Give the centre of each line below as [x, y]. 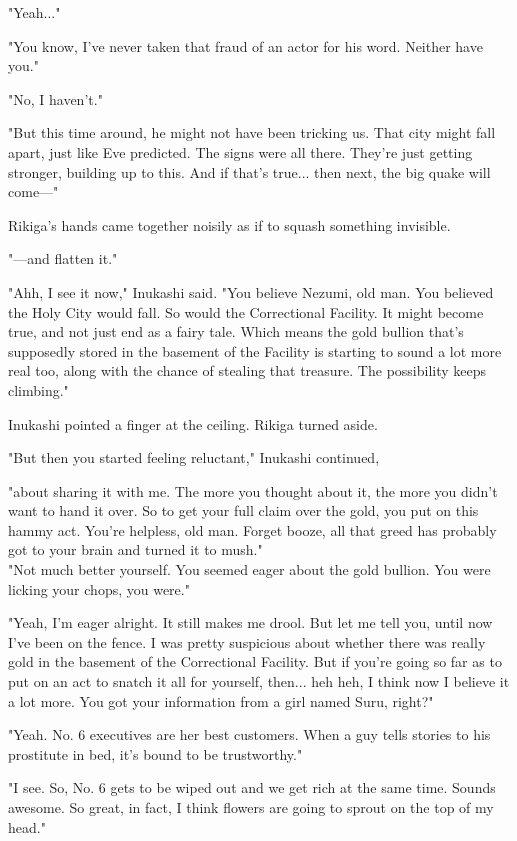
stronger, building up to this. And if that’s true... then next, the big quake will [249, 171]
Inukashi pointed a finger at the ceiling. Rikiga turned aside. [193, 423]
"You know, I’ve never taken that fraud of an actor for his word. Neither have [245, 45]
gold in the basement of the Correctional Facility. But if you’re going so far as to [255, 661]
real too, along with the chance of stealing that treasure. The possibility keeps [247, 370]
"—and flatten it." [63, 258]
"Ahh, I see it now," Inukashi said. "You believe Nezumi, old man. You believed [251, 291]
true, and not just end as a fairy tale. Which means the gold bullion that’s [236, 331]
